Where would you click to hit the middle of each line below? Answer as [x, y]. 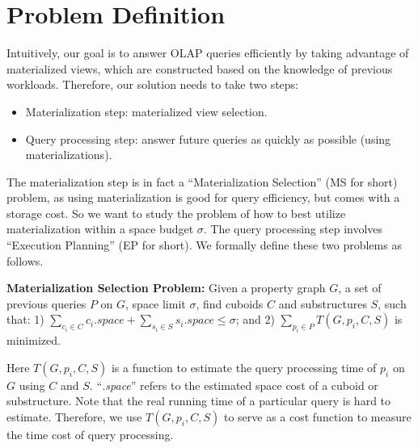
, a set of [360, 288]
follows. [25, 260]
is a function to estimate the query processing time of [244, 367]
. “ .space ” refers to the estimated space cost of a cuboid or [234, 385]
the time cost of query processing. [90, 434]
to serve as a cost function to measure [317, 416]
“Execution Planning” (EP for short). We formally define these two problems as [204, 245]
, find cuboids [230, 303]
